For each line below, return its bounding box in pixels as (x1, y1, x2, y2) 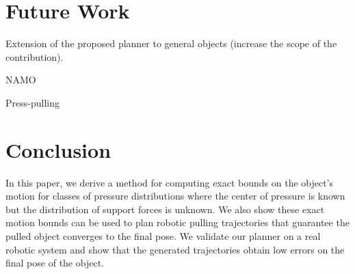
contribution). (5, 49, 64, 64)
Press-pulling (5, 95, 60, 109)
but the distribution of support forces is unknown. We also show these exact (5, 202, 325, 216)
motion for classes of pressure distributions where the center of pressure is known (5, 189, 345, 203)
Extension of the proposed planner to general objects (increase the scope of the (5, 36, 337, 51)
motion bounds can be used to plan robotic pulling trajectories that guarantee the (5, 215, 350, 230)
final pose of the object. (5, 256, 104, 270)
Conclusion (5, 135, 111, 163)
